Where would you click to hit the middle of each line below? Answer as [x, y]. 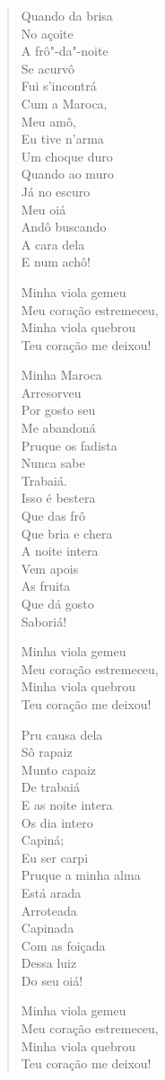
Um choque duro [67, 156]
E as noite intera [67, 804]
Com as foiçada [63, 945]
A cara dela [53, 244]
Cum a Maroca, [64, 103]
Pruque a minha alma [81, 875]
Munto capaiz [59, 769]
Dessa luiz [49, 963]
